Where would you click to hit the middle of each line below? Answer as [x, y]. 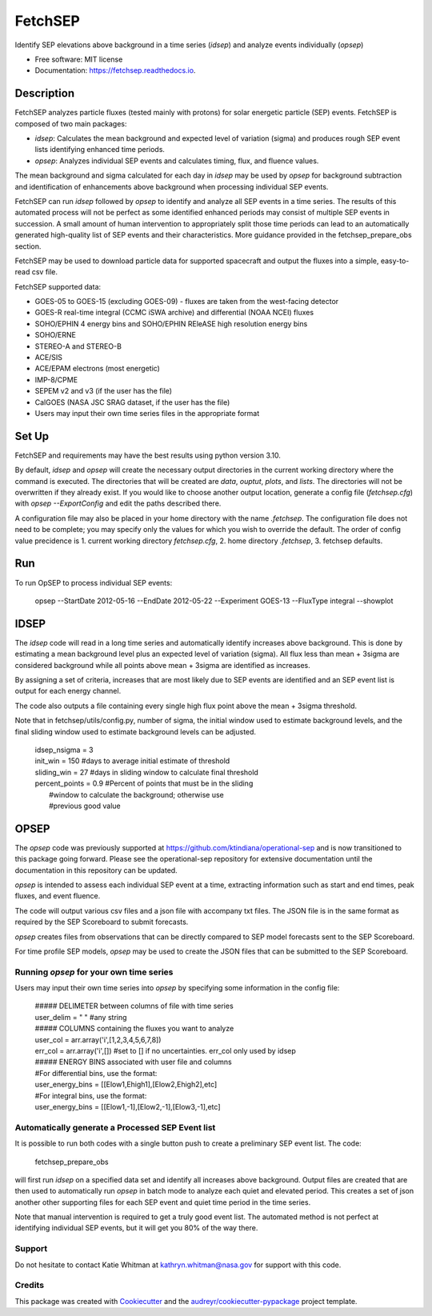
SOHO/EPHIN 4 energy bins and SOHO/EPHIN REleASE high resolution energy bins [171, 323]
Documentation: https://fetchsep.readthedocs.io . [115, 70]
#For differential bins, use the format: [96, 1073]
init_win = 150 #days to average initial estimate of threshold [132, 761]
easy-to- [395, 261]
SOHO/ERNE [55, 335]
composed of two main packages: [71, 123]
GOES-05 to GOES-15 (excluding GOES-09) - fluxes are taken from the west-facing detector [187, 302]
